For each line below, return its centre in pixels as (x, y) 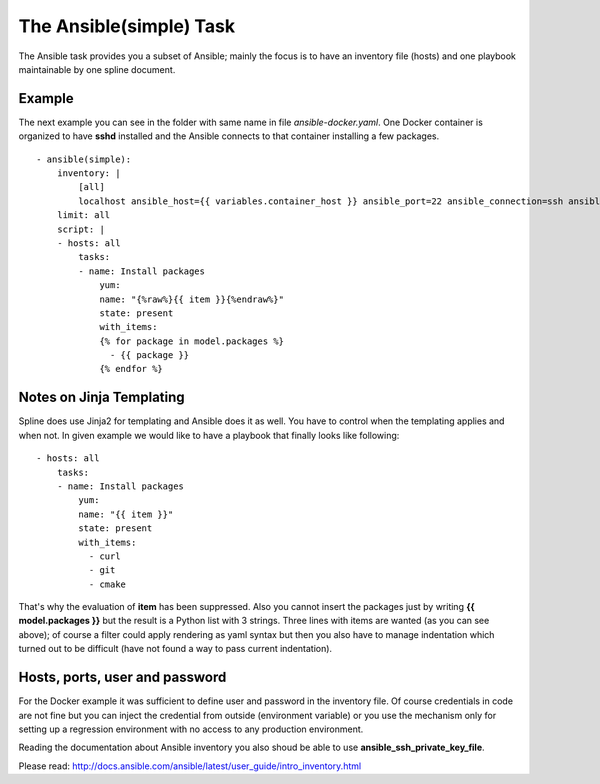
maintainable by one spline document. (97, 69)
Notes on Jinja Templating (101, 397)
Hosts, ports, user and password (122, 677)
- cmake (107, 584)
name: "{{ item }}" (126, 514)
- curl (104, 556)
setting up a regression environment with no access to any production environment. (191, 729)
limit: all (83, 215)
